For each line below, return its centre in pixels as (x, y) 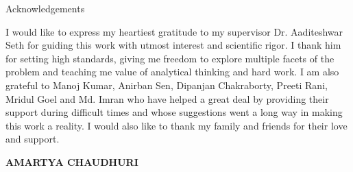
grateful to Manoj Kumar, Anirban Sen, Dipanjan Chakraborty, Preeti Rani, (167, 85)
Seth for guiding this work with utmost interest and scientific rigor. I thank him (173, 45)
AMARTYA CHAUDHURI (72, 161)
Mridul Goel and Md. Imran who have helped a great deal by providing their (167, 98)
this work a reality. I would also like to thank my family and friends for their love (176, 125)
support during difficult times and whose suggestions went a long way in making (174, 112)
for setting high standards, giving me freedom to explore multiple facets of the (170, 58)
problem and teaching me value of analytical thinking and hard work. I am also (172, 72)
